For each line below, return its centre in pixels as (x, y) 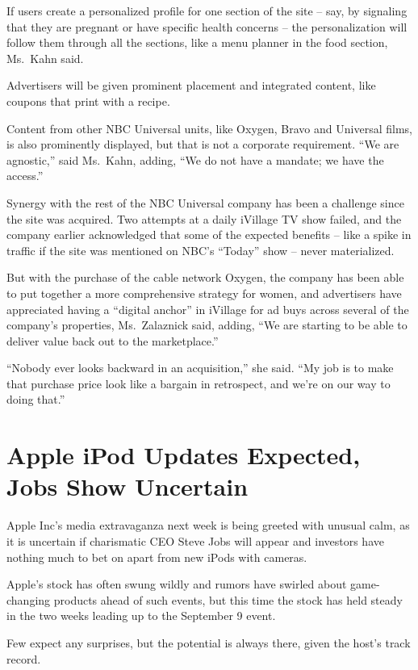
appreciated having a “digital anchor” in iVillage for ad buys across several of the (208, 309)
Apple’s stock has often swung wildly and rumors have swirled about (177, 584)
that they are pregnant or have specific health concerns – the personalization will (207, 26)
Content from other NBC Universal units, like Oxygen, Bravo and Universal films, (209, 128)
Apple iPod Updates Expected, (184, 455)
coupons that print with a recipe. (88, 100)
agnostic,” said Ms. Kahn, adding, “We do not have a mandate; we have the (195, 159)
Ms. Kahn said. (45, 58)
